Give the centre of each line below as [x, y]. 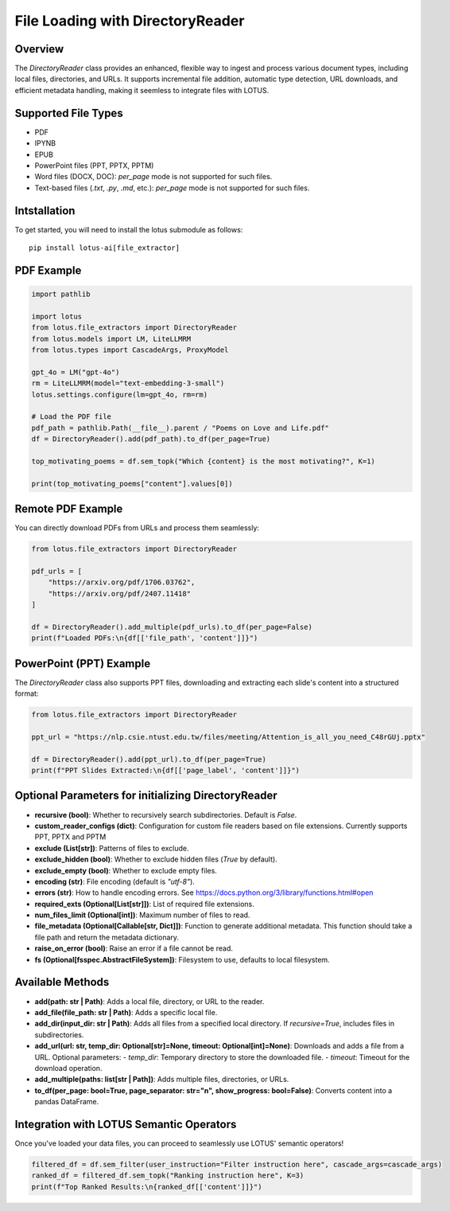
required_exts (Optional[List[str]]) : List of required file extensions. [144, 904]
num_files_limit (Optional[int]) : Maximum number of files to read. [142, 915]
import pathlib [61, 294]
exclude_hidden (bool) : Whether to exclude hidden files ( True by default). [156, 859]
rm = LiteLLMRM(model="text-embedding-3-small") [128, 383]
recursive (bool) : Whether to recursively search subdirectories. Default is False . [166, 814]
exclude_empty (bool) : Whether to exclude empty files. [126, 870]
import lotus [57, 316]
